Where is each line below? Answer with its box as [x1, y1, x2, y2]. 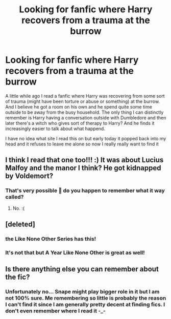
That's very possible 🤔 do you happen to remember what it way [5, 187, 165, 194]
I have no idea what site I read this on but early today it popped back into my [5, 135, 166, 141]
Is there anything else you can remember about [5, 265, 159, 273]
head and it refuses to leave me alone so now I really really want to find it [5, 141, 159, 147]
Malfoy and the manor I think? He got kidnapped [5, 164, 162, 173]
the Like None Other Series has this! [5, 235, 96, 242]
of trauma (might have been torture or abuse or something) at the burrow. [5, 98, 160, 104]
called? [5, 194, 24, 201]
